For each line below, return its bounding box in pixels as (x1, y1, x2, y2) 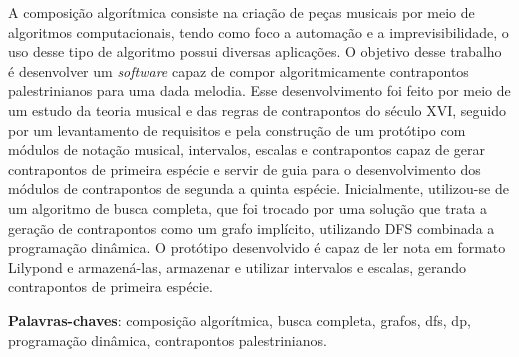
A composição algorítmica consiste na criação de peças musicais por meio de (8, 2, 475, 22)
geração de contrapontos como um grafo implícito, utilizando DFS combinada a (8, 217, 495, 238)
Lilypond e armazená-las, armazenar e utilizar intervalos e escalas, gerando (8, 256, 467, 277)
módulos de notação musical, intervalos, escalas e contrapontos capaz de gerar (8, 139, 485, 160)
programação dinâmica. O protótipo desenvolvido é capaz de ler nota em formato (8, 237, 506, 258)
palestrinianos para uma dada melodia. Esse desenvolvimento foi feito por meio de (8, 80, 511, 101)
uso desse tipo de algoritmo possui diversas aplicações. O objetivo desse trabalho (8, 41, 502, 62)
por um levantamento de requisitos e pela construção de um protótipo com (8, 119, 466, 140)
